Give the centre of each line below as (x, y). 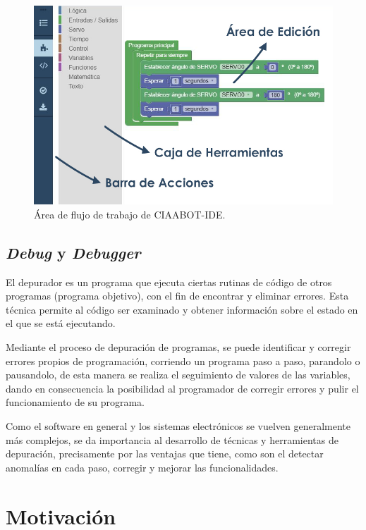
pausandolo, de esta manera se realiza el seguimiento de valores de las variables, (178, 375)
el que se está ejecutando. (61, 323)
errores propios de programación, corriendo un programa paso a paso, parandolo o (183, 360)
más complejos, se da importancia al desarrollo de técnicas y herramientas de (172, 439)
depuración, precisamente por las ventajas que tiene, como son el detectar (165, 454)
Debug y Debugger (73, 252)
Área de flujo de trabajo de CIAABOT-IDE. (130, 214)
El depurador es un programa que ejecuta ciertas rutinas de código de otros (169, 282)
